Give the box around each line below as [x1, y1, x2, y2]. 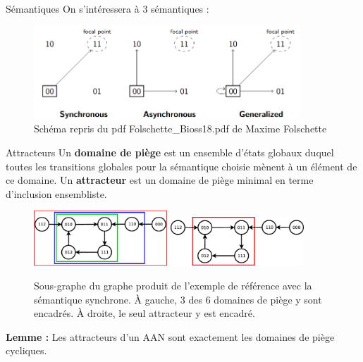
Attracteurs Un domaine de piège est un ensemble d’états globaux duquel [6, 145, 334, 160]
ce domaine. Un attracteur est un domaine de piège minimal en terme [6, 173, 314, 187]
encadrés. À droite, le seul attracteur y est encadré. [34, 306, 255, 320]
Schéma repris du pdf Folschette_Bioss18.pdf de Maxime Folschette [34, 121, 327, 136]
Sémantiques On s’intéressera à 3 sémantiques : [6, 1, 209, 15]
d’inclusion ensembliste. [6, 186, 107, 201]
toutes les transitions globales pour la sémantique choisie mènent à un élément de [6, 158, 357, 173]
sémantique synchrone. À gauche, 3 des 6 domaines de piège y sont [34, 292, 322, 306]
